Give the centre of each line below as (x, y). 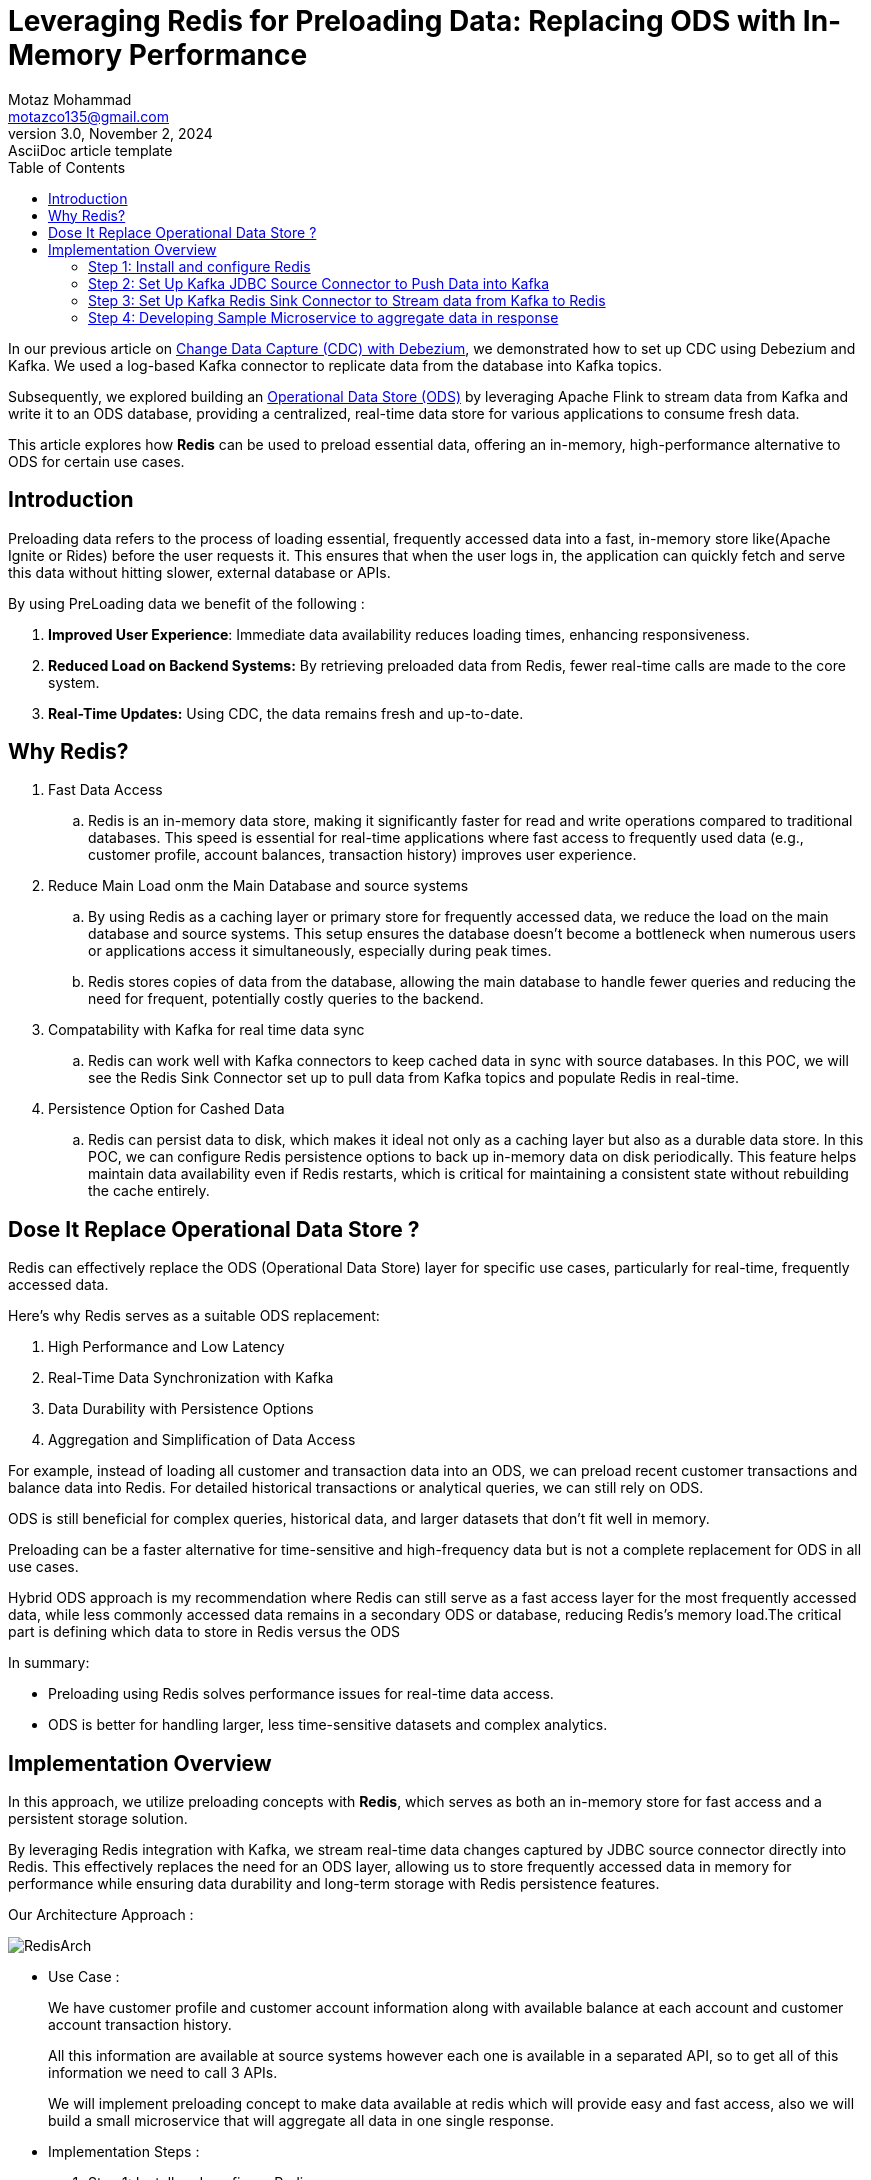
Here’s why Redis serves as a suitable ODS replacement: (194, 1316)
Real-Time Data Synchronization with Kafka (191, 1378)
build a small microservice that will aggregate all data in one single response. (301, 2121)
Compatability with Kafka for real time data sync (206, 1030)
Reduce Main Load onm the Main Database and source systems (258, 886)
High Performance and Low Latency (166, 1347)
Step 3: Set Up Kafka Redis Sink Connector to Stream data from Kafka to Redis (347, 300)
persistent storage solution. (98, 1819)
